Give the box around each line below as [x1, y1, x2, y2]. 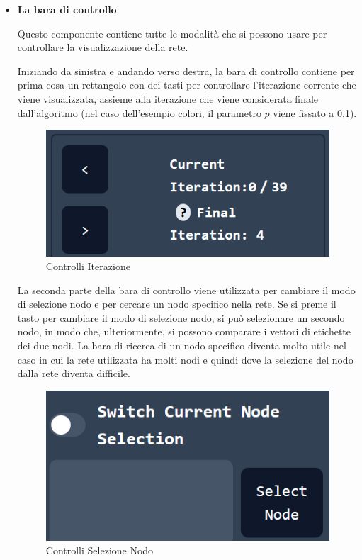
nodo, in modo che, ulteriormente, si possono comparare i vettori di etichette [17, 324, 351, 339]
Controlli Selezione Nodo [45, 543, 154, 558]
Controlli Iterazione [45, 259, 130, 274]
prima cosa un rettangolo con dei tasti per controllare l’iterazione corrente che [17, 77, 356, 92]
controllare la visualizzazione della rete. [17, 40, 188, 55]
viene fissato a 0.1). [273, 105, 357, 120]
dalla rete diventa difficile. [17, 366, 130, 381]
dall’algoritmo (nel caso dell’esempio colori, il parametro [17, 105, 261, 120]
